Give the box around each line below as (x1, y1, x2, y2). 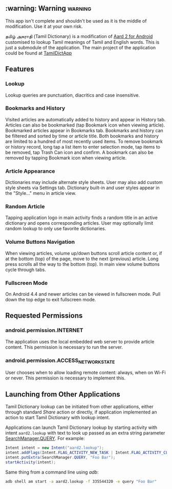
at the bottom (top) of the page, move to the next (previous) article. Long (5, 256, 159, 262)
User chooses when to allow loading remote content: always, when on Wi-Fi (5, 370, 166, 376)
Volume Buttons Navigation (5, 239, 75, 246)
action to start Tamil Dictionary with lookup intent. (5, 414, 110, 421)
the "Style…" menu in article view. (5, 190, 77, 196)
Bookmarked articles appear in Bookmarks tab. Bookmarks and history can (5, 127, 164, 133)
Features (5, 65, 34, 74)
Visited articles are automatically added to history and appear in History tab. (5, 116, 166, 122)
